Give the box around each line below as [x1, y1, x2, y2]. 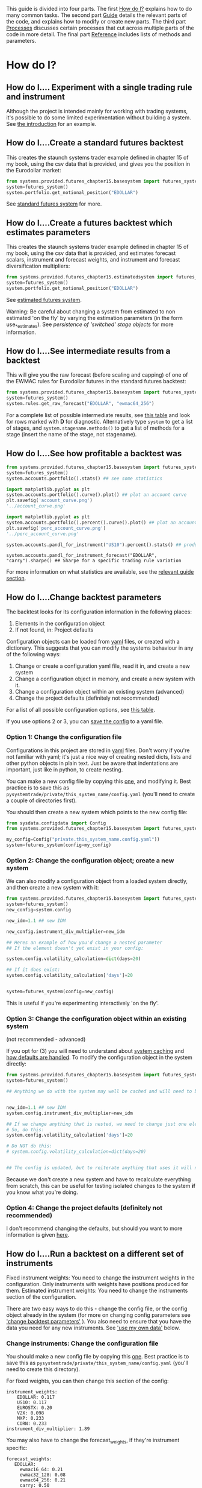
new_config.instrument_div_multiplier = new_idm [6, 928, 125, 935]
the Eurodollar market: [6, 166, 61, 174]
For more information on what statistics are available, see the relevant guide [6, 568, 194, 576]
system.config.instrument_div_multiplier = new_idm [6, 1110, 133, 1116]
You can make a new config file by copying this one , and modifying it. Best [6, 777, 191, 785]
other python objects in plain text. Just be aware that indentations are [6, 759, 179, 767]
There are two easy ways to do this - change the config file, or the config [6, 1305, 188, 1312]
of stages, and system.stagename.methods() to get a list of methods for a [6, 424, 185, 432]
